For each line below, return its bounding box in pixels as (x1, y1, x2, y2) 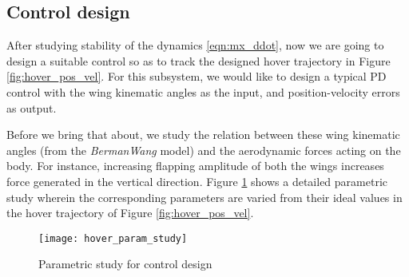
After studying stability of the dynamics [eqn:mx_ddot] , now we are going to (6, 37, 384, 53)
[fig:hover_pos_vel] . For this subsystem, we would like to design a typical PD (6, 68, 387, 85)
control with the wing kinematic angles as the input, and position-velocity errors (6, 83, 400, 100)
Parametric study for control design (38, 255, 212, 272)
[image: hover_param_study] (38, 232, 188, 244)
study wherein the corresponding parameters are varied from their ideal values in (6, 188, 403, 205)
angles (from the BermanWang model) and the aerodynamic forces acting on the (6, 141, 401, 158)
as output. (6, 99, 57, 116)
